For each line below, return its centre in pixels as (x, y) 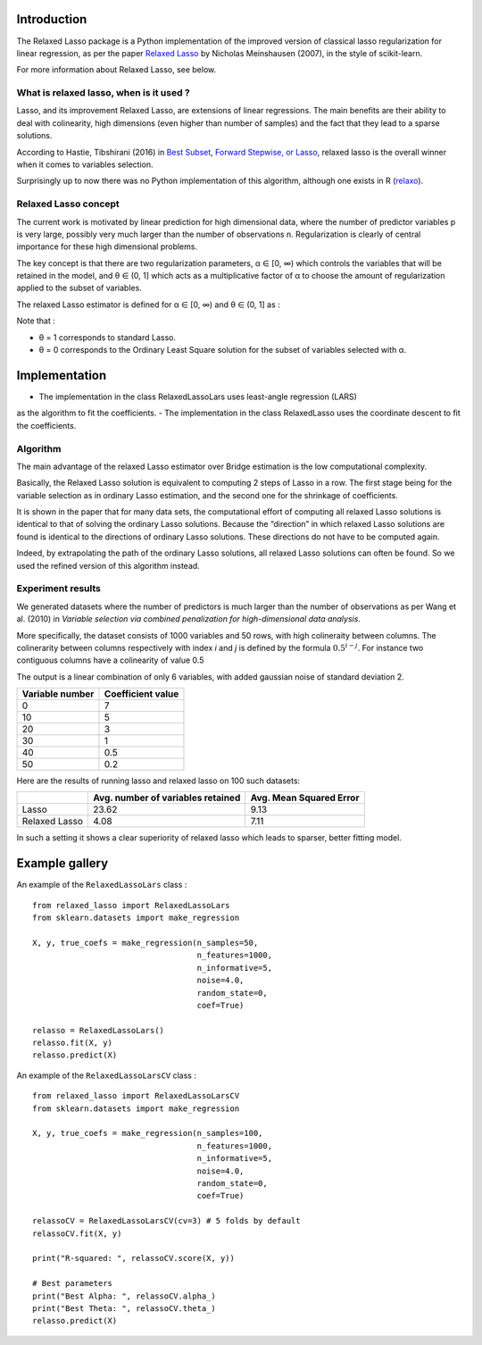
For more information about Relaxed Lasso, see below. (116, 70)
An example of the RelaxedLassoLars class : (102, 885)
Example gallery (62, 863)
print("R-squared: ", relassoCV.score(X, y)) (134, 1258)
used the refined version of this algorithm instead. (108, 565)
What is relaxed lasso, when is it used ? (104, 93)
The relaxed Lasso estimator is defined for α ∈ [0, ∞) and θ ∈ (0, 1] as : (148, 305)
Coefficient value (141, 694)
